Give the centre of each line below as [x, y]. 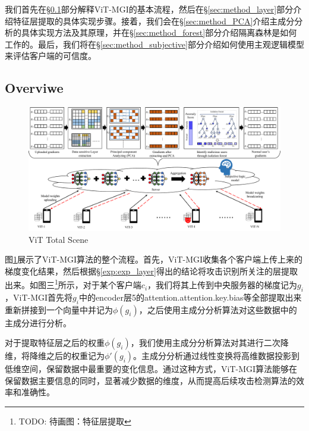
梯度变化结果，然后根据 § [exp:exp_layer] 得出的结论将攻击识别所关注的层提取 [151, 271]
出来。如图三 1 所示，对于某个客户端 [73, 284]
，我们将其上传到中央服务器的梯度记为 [223, 285]
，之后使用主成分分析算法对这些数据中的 [218, 309]
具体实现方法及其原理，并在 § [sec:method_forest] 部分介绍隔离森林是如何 [159, 32]
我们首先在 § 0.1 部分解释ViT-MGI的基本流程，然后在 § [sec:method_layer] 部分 [149, 9]
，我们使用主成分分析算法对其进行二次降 [209, 343]
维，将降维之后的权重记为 [55, 356]
